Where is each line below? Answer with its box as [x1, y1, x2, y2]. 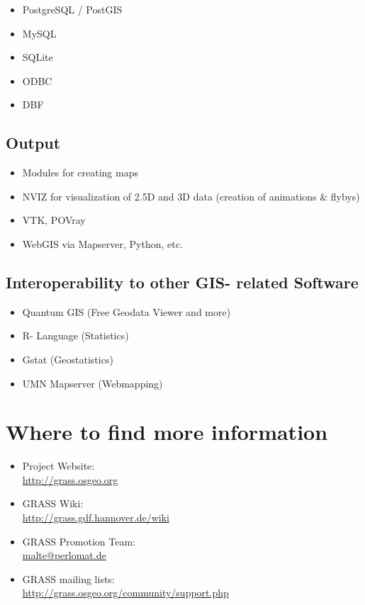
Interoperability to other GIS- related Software [6, 271, 359, 293]
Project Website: [22, 458, 95, 473]
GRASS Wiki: [22, 496, 84, 511]
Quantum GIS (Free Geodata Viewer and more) [22, 304, 231, 319]
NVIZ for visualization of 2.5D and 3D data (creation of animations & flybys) [22, 188, 360, 203]
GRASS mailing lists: [22, 571, 115, 586]
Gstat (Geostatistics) [22, 351, 113, 366]
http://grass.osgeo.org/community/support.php [22, 585, 229, 600]
